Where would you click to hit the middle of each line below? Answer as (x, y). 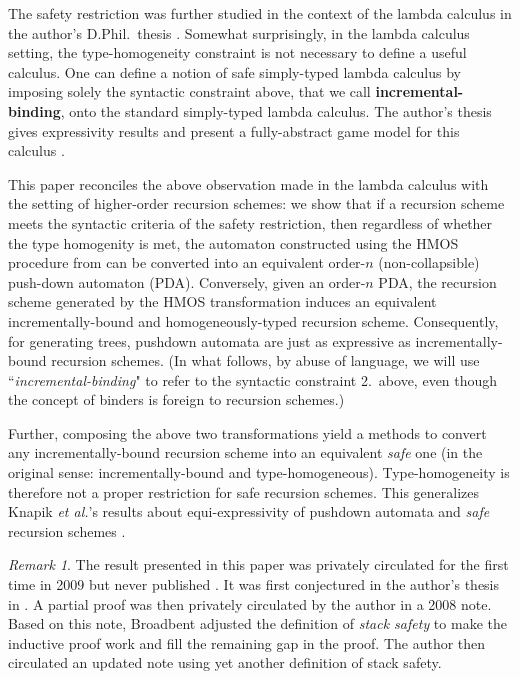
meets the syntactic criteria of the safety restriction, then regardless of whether (250, 222)
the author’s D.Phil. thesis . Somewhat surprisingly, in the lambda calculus (239, 32)
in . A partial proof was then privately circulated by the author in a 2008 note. (250, 603)
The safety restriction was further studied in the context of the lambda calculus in (260, 13)
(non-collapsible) (429, 262)
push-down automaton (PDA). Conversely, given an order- (187, 281)
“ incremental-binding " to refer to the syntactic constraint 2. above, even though (253, 379)
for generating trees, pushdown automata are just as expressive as (209, 340)
